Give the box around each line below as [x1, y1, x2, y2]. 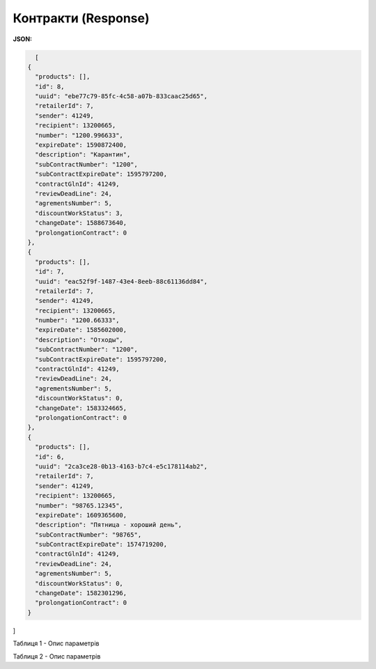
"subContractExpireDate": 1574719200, [35, 540, 167, 549]
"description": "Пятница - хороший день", [35, 521, 182, 529]
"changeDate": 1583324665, [35, 404, 127, 412]
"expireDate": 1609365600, [35, 511, 127, 519]
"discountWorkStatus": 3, [35, 209, 123, 217]
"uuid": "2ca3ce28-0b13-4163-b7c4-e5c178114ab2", [35, 462, 208, 470]
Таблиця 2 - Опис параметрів [13, 652, 101, 661]
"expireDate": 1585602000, [35, 326, 127, 334]
